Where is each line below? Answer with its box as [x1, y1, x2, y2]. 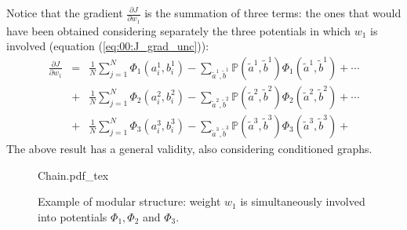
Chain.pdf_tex [38, 166, 109, 183]
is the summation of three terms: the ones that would [144, 5, 402, 20]
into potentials [38, 208, 107, 225]
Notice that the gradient [6, 5, 123, 20]
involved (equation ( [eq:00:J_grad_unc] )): [6, 38, 209, 54]
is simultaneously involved [240, 193, 365, 210]
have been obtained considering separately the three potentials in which [6, 22, 351, 38]
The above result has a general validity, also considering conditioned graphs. [6, 141, 372, 156]
